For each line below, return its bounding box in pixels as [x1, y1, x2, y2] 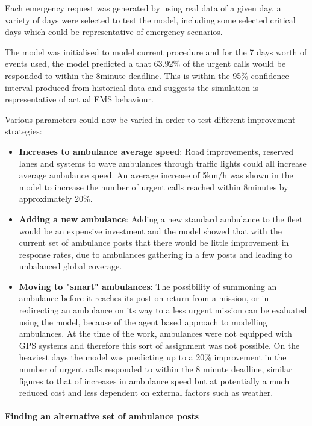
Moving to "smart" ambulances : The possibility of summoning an [19, 280, 277, 292]
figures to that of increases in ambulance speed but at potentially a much [19, 374, 290, 387]
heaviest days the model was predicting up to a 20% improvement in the [19, 351, 287, 363]
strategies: [5, 125, 42, 137]
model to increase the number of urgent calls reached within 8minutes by [19, 180, 289, 193]
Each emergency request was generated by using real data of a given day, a [5, 2, 281, 14]
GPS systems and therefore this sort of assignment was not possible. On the [19, 339, 300, 351]
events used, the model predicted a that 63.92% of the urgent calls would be [5, 57, 286, 70]
